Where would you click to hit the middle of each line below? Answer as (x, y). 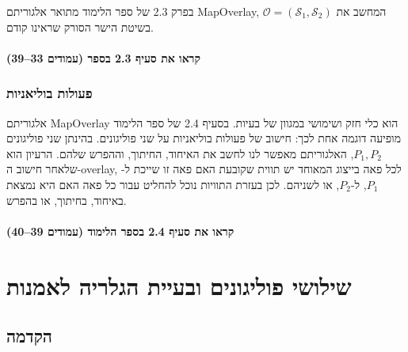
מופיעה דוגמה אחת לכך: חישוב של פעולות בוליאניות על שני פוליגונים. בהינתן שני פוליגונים (204, 138)
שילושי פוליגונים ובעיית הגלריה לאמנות (179, 285)
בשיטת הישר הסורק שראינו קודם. (80, 26)
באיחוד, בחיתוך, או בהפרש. (67, 200)
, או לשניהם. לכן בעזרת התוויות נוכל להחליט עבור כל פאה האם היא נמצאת (173, 184)
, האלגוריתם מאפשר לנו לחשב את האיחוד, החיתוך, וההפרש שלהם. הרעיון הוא (180, 153)
